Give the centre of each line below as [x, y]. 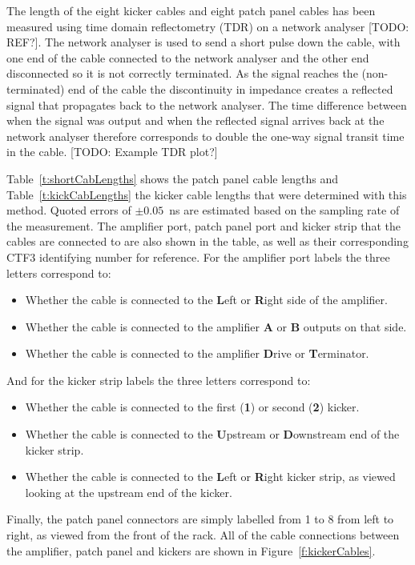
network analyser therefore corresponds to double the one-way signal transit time [205, 136]
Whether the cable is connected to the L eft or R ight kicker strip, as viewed [210, 477]
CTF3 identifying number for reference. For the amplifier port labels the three [198, 256]
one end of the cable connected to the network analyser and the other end [188, 57]
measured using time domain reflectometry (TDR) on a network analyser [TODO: [208, 26]
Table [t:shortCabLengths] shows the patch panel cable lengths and [173, 178]
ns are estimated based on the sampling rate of [284, 210]
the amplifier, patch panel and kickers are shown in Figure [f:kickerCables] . [191, 550]
